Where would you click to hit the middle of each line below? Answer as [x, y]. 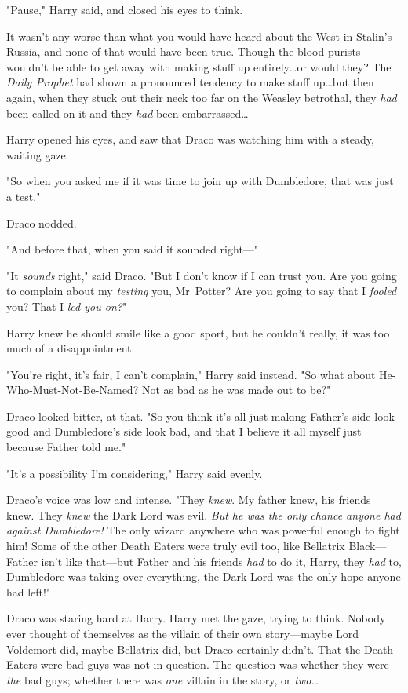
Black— [368, 546]
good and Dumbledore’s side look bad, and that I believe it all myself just [184, 431]
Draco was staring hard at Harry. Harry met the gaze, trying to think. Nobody [196, 618]
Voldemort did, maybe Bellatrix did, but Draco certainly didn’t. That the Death [200, 649]
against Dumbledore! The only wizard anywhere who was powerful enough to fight [203, 530]
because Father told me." [66, 447]
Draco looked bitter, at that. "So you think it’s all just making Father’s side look [200, 416]
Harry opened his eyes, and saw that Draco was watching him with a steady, [190, 139]
